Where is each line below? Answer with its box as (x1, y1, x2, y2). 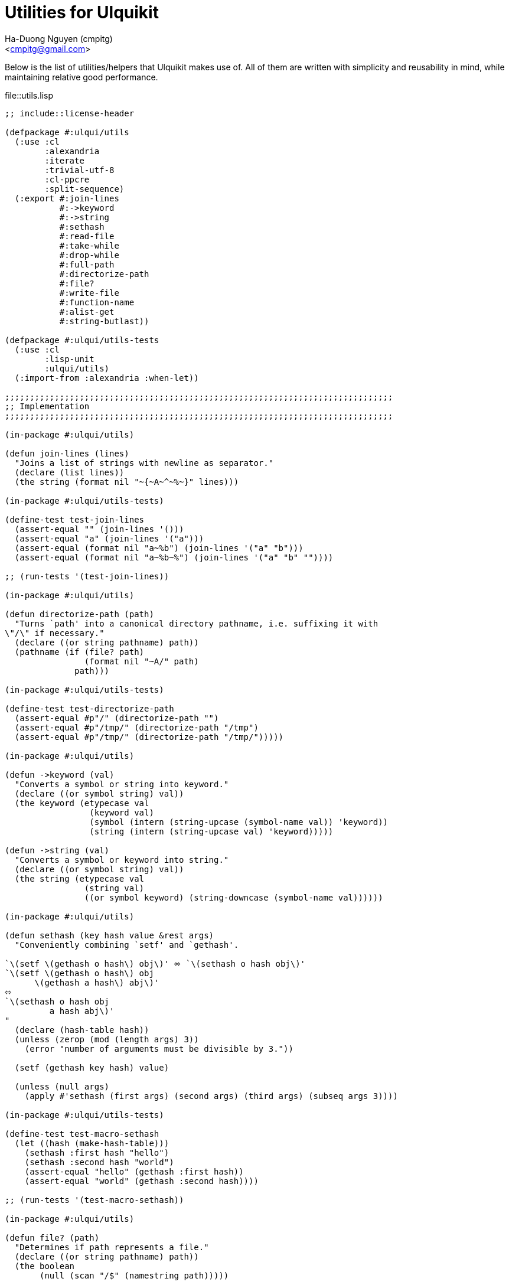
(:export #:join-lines (14, 193, 119, 203)
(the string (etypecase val (14, 873, 145, 883)
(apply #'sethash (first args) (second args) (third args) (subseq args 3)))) (24, 1091, 398, 1101)
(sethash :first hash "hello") (24, 1147, 169, 1157)
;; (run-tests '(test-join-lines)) (5, 571, 169, 581)
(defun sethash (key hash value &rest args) (5, 930, 214, 940)
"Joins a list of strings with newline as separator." (14, 458, 274, 468)
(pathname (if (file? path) (14, 647, 145, 657)
